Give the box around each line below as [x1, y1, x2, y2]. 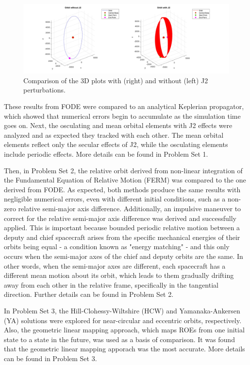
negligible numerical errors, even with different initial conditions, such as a [4, 194, 226, 204]
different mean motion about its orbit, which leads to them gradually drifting [4, 270, 234, 280]
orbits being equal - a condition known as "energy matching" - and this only [4, 241, 230, 252]
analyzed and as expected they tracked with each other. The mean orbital [4, 129, 224, 140]
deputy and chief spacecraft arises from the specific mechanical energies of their [4, 232, 240, 242]
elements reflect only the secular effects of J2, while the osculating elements [4, 139, 228, 149]
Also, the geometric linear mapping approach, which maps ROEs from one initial [4, 325, 245, 335]
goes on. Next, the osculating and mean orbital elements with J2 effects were [4, 120, 233, 130]
